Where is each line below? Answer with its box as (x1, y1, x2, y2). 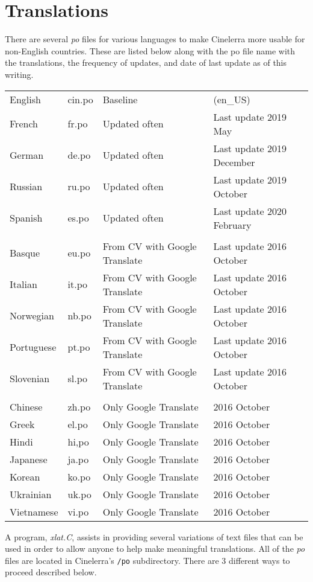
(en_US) (213, 92, 250, 106)
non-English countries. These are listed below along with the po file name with (5, 44, 296, 57)
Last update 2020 (213, 203, 287, 218)
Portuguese (10, 340, 57, 354)
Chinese (10, 399, 43, 414)
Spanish (10, 211, 43, 225)
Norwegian (10, 309, 54, 322)
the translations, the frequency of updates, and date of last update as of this (5, 56, 287, 69)
